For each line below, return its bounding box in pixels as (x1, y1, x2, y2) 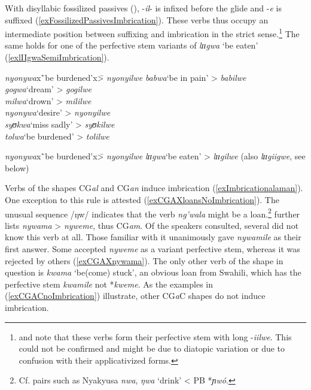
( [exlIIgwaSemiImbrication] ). (5, 51, 109, 64)
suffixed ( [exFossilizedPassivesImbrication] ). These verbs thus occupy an (5, 13, 269, 26)
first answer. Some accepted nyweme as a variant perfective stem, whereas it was (5, 243, 300, 255)
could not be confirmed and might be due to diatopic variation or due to (19, 342, 285, 355)
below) (5, 161, 29, 174)
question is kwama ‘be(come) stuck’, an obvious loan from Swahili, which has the (5, 266, 301, 279)
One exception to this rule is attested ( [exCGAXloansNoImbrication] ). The (5, 193, 279, 205)
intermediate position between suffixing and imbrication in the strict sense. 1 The (5, 26, 300, 40)
